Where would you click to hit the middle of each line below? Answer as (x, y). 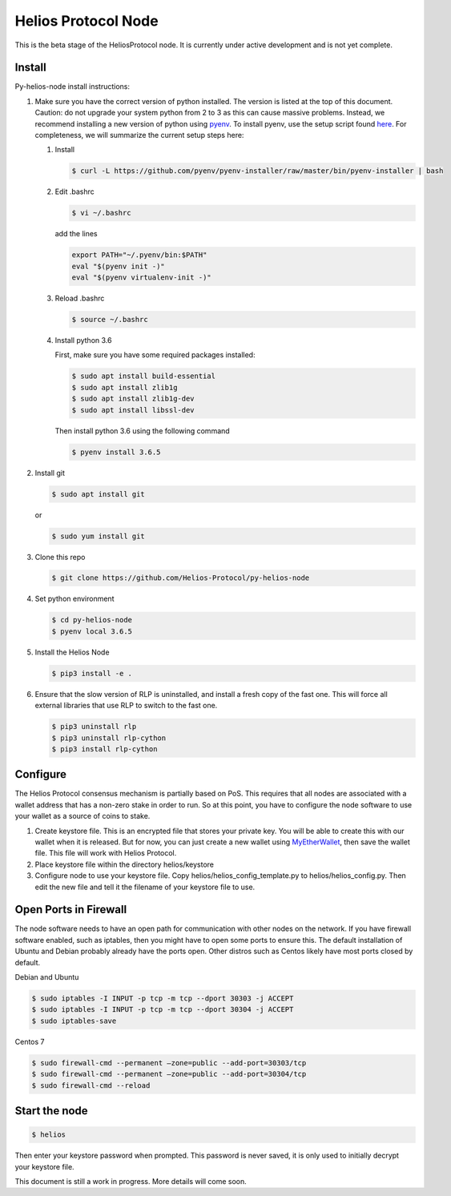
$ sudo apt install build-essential (144, 376)
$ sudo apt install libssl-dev (133, 410)
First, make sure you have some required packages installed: (155, 355)
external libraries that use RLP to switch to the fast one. (126, 706)
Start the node (51, 1111)
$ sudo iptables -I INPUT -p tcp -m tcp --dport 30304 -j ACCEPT (163, 1010)
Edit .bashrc (75, 191)
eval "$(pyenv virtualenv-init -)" (141, 278)
